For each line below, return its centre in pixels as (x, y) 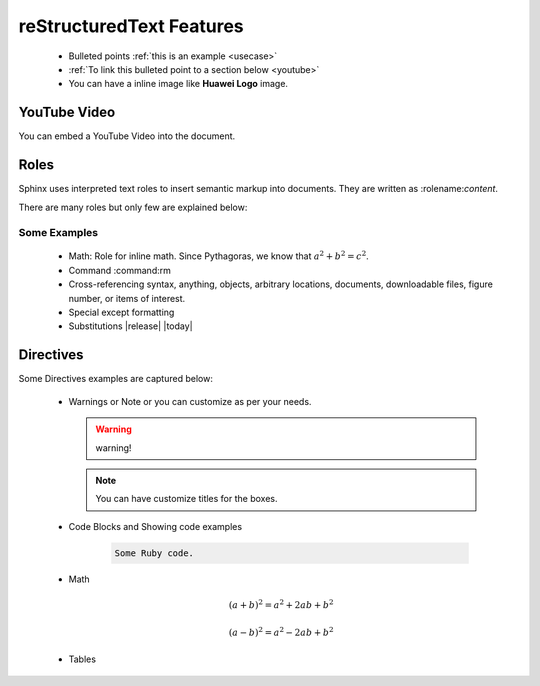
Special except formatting (121, 312)
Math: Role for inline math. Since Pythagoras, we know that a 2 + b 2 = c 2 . (218, 255)
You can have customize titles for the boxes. (186, 499)
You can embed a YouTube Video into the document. (127, 136)
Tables (82, 659)
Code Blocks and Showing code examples (155, 526)
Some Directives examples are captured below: (116, 379)
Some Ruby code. (154, 553)
